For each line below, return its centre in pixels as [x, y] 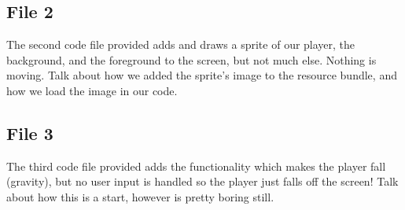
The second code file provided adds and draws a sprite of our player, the [181, 44]
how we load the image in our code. [92, 90]
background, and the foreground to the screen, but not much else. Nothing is [191, 59]
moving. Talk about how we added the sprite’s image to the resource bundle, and [202, 75]
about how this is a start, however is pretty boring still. [140, 196]
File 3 [30, 133]
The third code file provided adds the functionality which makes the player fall [196, 166]
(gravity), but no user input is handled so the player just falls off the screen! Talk [202, 181]
